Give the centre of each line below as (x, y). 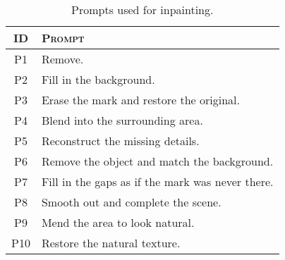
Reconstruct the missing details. (120, 141)
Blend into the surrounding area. (122, 120)
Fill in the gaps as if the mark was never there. (157, 181)
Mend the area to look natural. (118, 222)
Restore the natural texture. (111, 243)
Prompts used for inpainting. (142, 10)
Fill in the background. (98, 79)
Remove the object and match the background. (157, 161)
